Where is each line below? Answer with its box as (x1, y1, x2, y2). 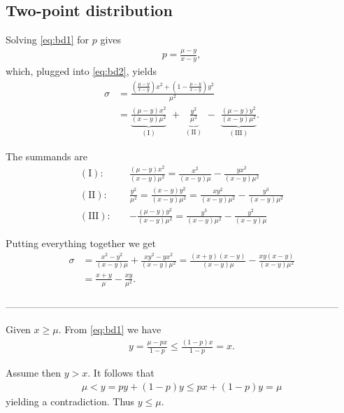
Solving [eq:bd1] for (6, 32, 89, 47)
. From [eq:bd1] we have (58, 322, 162, 337)
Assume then (6, 365, 62, 380)
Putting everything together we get (6, 236, 156, 251)
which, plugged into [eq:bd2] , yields (6, 63, 157, 78)
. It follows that (87, 365, 155, 380)
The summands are (6, 148, 87, 163)
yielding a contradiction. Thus (6, 393, 135, 408)
